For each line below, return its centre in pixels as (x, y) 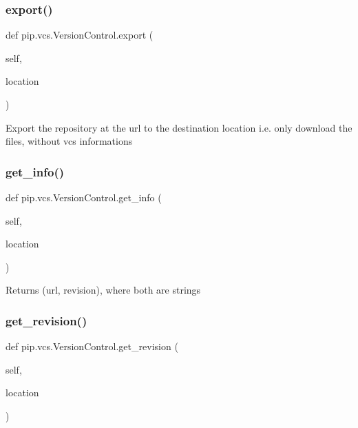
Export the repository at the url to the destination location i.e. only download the (179, 127)
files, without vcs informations (69, 141)
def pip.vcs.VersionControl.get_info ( (84, 197)
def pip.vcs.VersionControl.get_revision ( (92, 346)
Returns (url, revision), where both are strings (103, 290)
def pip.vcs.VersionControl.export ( (80, 35)
